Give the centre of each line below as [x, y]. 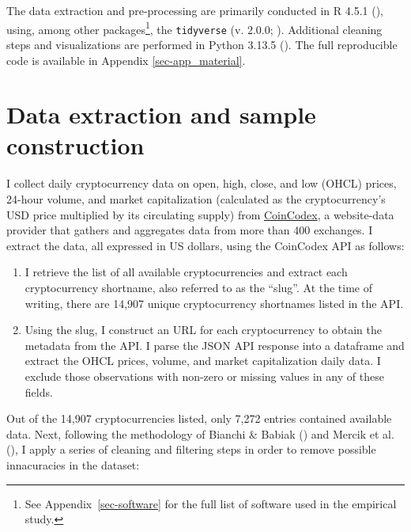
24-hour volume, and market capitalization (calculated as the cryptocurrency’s [196, 199]
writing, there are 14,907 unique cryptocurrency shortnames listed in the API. [214, 303]
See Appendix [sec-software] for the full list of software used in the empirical [211, 503]
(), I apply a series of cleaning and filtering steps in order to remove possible [191, 449]
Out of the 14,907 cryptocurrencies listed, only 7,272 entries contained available [199, 418]
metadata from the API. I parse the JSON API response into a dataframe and [215, 345]
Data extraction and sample [161, 114]
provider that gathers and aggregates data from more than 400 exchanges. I [190, 230]
